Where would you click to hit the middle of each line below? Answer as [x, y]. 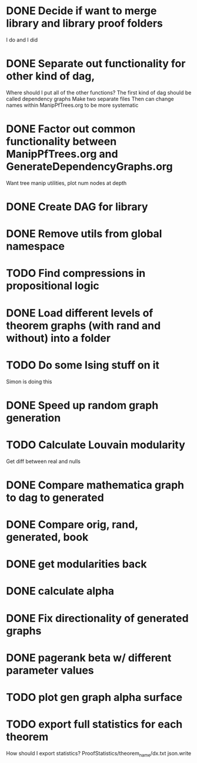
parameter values [50, 670]
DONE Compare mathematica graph [95, 485]
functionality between [61, 141]
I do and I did [22, 40]
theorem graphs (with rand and [84, 325]
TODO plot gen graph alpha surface [94, 697]
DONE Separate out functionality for [96, 64]
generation [34, 418]
